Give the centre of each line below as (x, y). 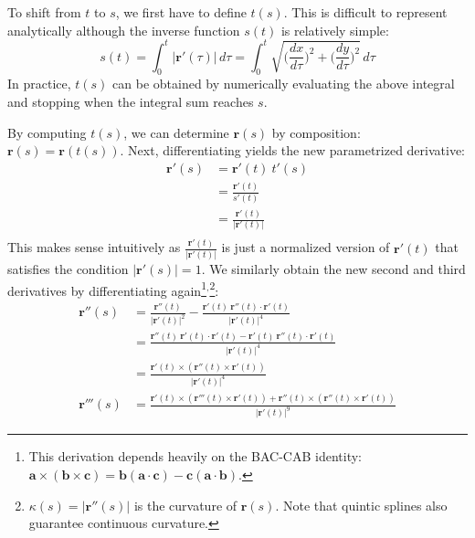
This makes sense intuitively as (94, 247)
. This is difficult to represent (365, 12)
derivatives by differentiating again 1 (107, 289)
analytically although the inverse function (124, 30)
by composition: (316, 132)
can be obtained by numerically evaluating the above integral (284, 84)
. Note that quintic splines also (361, 505)
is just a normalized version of (306, 247)
